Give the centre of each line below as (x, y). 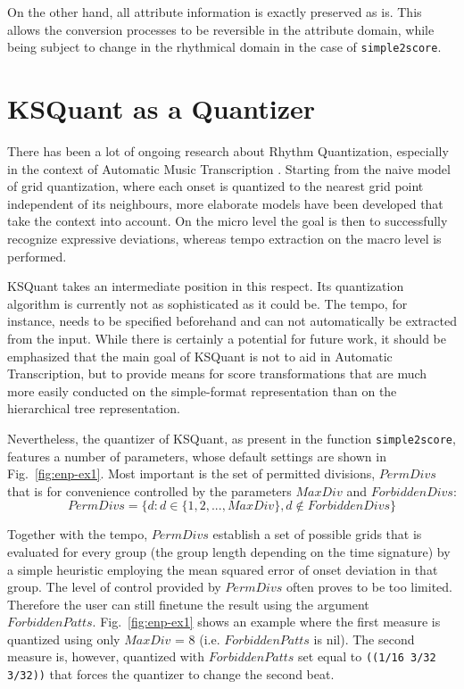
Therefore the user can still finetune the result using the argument (188, 604)
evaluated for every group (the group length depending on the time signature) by (229, 551)
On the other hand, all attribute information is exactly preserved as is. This (215, 12)
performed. (37, 256)
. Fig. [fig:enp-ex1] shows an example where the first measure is (266, 622)
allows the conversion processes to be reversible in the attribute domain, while (221, 29)
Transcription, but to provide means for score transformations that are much (217, 374)
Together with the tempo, (78, 534)
